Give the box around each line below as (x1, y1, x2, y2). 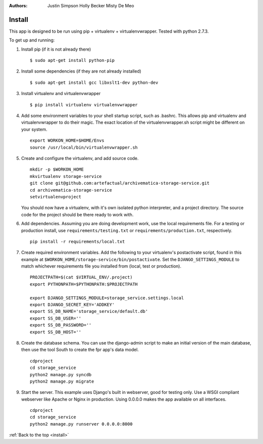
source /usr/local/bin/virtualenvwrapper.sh (30, 144, 138, 150)
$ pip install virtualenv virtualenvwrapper (30, 102, 138, 107)
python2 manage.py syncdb (30, 372, 92, 377)
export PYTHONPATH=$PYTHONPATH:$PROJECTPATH (30, 281, 138, 287)
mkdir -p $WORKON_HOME (30, 167, 84, 173)
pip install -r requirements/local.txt (30, 239, 125, 244)
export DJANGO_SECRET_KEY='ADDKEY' (30, 302, 115, 308)
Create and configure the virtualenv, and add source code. (21, 155, 139, 161)
